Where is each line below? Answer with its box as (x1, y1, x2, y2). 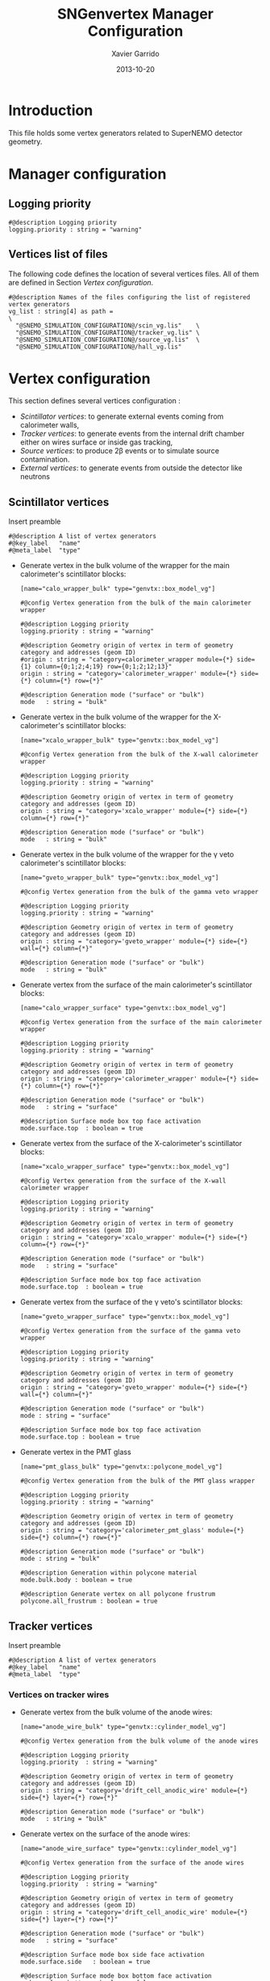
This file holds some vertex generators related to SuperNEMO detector (8, 128, 243, 137)
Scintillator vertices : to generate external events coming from (19, 411, 224, 421)
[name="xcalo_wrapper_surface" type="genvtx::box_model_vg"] (19, 1163, 231, 1171)
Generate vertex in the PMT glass (19, 1448, 131, 1457)
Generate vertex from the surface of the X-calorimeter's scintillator (19, 1139, 243, 1149)
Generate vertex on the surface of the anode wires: (19, 1829, 191, 1839)
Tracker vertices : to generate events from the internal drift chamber (19, 429, 245, 439)
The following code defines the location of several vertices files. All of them (8, 268, 260, 279)
